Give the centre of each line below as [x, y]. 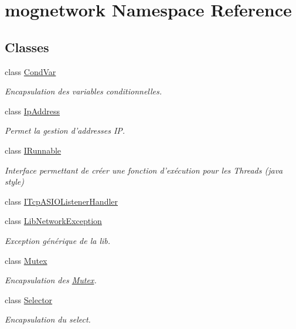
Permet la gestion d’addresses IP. [65, 130]
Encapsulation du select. [48, 319]
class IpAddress [33, 111]
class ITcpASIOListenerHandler [62, 201]
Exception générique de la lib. [58, 240]
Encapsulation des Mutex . [51, 280]
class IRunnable [33, 150]
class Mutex [26, 260]
